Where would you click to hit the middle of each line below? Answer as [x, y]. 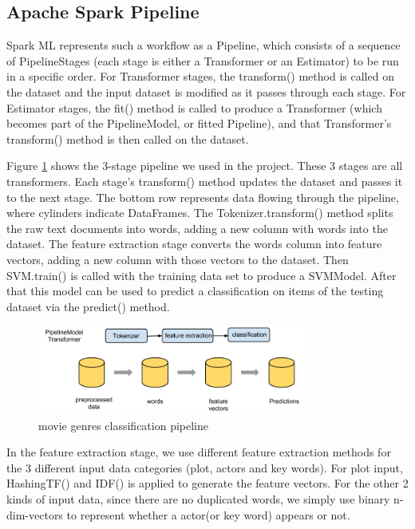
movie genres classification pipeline [123, 425]
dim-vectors [35, 514]
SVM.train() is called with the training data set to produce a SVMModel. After [202, 275]
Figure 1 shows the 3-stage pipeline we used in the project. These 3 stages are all [205, 166]
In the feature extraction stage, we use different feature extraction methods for [199, 452]
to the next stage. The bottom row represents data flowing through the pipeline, [203, 197]
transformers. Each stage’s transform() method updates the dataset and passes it [205, 181]
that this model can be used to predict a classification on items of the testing [195, 291]
